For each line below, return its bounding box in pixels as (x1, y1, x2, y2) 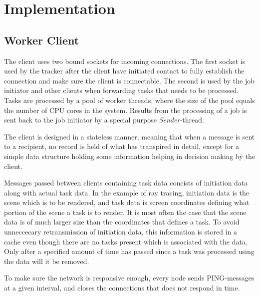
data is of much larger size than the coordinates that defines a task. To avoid (4, 216, 240, 227)
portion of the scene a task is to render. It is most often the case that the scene (4, 206, 247, 217)
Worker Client (4, 32, 79, 47)
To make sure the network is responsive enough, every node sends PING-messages (4, 272, 255, 283)
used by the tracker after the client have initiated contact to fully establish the (4, 65, 245, 76)
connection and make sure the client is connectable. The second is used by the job (4, 75, 255, 85)
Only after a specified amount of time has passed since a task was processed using (4, 246, 255, 256)
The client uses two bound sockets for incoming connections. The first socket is (4, 55, 246, 66)
